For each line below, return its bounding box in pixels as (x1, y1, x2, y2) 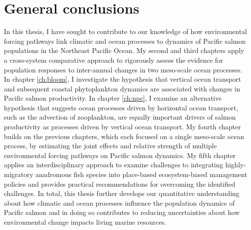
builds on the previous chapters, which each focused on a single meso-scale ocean (4, 131, 244, 141)
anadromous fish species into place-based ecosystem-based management (35, 169, 248, 179)
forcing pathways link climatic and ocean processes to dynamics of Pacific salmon (4, 35, 246, 46)
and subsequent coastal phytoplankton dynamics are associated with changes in (4, 83, 240, 93)
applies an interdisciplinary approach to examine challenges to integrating (4, 159, 223, 170)
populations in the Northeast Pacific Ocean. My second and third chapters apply (4, 45, 244, 55)
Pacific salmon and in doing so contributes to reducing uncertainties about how (4, 207, 240, 217)
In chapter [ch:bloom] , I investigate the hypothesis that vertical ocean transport (4, 74, 241, 84)
